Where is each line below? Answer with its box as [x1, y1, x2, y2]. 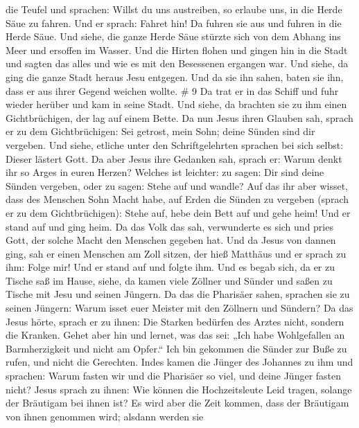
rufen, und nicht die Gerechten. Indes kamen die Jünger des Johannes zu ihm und [6, 355, 353, 369]
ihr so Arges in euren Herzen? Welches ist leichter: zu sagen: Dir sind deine [6, 165, 324, 179]
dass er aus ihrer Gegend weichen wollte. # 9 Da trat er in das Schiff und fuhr [6, 83, 339, 98]
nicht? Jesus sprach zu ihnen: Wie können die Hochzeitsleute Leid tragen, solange [6, 382, 352, 396]
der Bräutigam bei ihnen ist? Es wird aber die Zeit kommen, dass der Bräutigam [6, 395, 349, 410]
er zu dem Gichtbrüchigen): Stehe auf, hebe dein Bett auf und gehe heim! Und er [6, 205, 351, 220]
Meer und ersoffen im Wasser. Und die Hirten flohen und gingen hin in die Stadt [6, 42, 348, 57]
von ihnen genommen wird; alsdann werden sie [6, 409, 204, 423]
